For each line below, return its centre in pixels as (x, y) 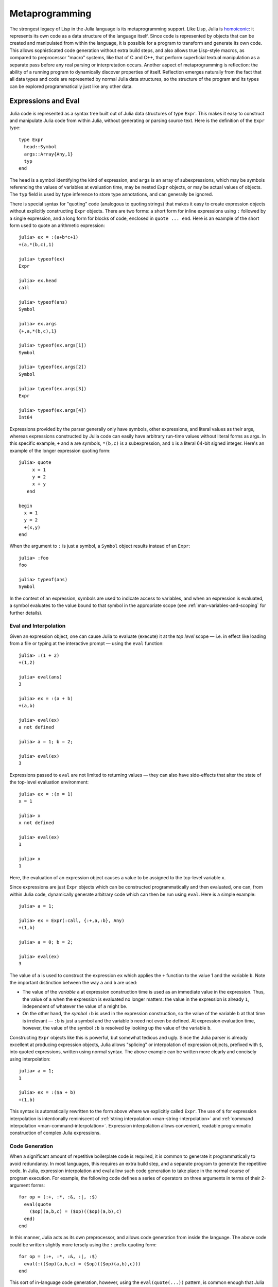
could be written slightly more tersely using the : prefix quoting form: (83, 1245)
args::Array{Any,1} (48, 154)
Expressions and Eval (45, 101)
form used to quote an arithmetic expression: (57, 225)
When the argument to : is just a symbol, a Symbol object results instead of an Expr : (100, 546)
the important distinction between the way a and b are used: (73, 982)
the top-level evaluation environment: (49, 782)
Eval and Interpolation (38, 626)
